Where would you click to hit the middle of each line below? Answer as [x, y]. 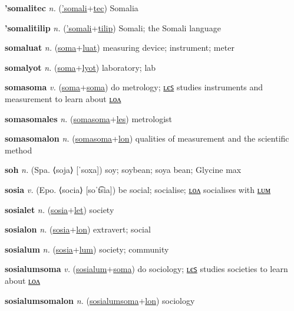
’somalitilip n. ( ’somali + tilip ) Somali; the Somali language [113, 27]
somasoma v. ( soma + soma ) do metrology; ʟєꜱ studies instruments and [134, 87]
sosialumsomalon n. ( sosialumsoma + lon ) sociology [100, 300]
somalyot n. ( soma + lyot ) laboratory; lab [80, 67]
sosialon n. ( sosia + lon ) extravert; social [78, 229]
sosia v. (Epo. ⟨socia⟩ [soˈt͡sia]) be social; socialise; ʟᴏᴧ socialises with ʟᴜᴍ [138, 189]
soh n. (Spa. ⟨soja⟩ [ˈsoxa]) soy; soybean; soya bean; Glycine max [123, 170]
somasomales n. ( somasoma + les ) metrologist [89, 118]
